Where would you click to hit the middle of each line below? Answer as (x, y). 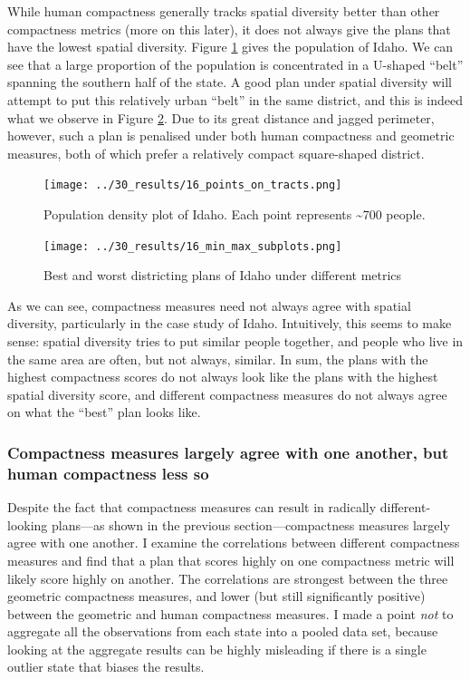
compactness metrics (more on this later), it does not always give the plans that (229, 29)
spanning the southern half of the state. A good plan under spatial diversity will (230, 82)
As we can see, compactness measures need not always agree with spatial (209, 305)
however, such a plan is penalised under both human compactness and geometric (231, 136)
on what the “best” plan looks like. (104, 412)
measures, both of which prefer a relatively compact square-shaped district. (216, 153)
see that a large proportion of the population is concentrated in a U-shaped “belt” (235, 64)
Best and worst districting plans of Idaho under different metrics (223, 275)
